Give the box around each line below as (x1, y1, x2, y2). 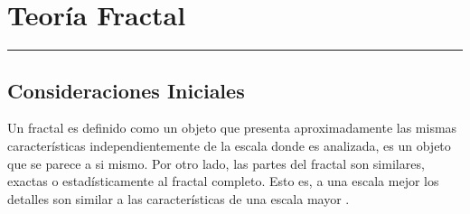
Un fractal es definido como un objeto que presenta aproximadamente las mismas (7, 118, 457, 137)
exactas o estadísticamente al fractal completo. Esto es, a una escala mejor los (7, 172, 439, 191)
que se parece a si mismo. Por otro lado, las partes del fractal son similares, (7, 154, 425, 172)
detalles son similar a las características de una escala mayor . (7, 189, 350, 208)
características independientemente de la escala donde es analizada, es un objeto (7, 135, 451, 154)
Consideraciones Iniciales (7, 76, 245, 104)
